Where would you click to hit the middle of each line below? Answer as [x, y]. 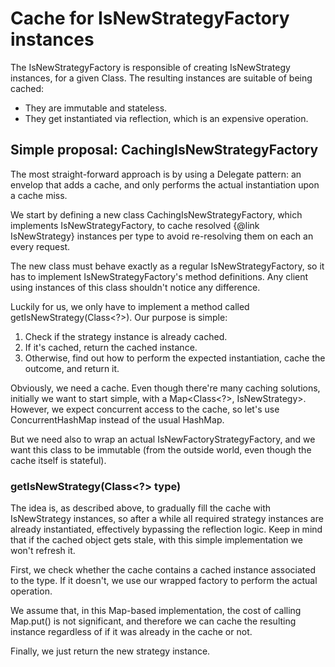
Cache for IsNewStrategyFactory [150, 18]
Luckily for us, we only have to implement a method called [130, 306]
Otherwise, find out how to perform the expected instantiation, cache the [175, 358]
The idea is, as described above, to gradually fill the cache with [141, 508]
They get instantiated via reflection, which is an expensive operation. [166, 118]
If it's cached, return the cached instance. [111, 347]
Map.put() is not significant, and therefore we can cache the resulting [153, 621]
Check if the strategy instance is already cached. [126, 336]
